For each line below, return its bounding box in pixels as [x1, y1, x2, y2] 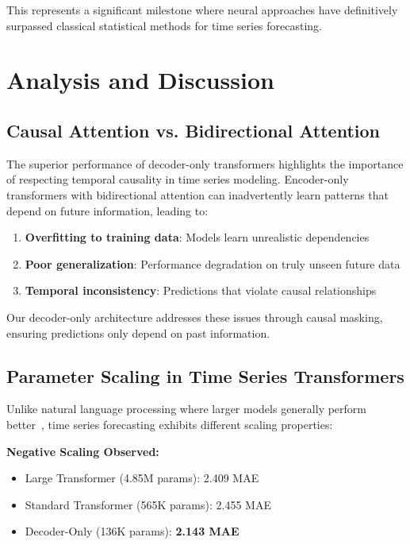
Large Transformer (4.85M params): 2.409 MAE [25, 470, 259, 486]
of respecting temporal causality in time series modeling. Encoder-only [6, 171, 349, 187]
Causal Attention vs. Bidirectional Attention [6, 118, 380, 142]
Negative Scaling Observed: [6, 443, 159, 459]
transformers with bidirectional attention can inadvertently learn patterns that [6, 186, 389, 203]
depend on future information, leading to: [6, 202, 209, 218]
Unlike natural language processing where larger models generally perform [6, 400, 367, 417]
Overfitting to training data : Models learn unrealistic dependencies [25, 229, 370, 245]
